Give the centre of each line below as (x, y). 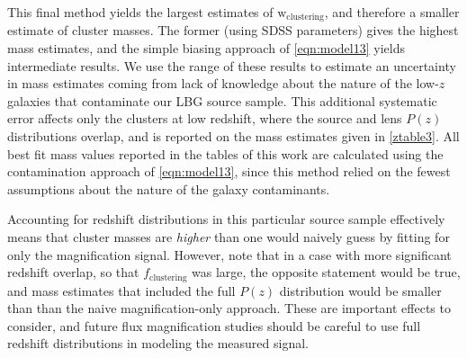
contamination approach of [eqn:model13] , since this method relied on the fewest (229, 171)
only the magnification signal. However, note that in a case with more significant (229, 254)
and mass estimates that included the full (121, 290)
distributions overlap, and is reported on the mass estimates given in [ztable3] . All (233, 136)
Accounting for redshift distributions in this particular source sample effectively (226, 219)
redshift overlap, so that (73, 272)
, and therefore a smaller (392, 12)
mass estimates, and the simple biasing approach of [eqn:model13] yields (206, 48)
